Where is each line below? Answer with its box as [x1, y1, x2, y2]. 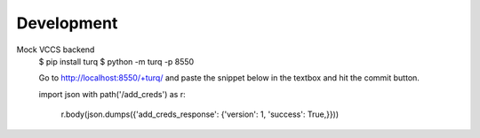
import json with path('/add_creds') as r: [38, 88, 186, 99]
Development [16, 13, 118, 33]
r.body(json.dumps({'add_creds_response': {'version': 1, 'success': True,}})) [60, 109, 340, 119]
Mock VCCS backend [16, 44, 95, 55]
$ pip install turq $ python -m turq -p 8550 [38, 56, 195, 66]
